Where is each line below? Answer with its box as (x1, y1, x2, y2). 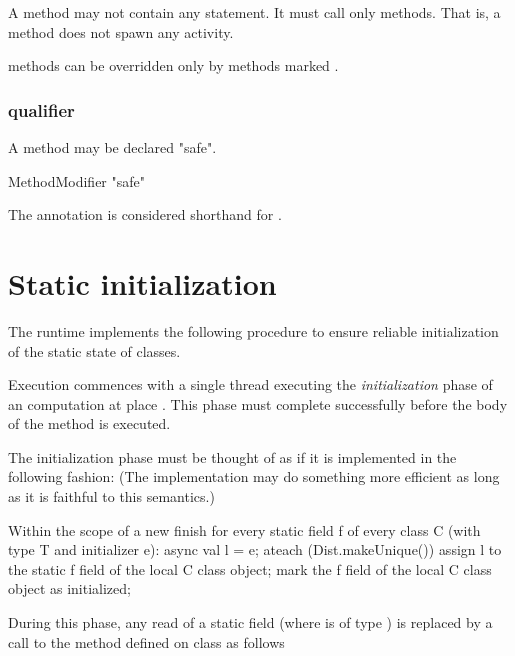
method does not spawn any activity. (8, 21, 234, 42)
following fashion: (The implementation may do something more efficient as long (8, 466, 500, 487)
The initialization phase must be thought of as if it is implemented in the (8, 446, 457, 467)
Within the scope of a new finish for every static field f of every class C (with (8, 519, 481, 540)
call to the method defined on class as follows (8, 631, 285, 652)
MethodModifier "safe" (8, 170, 146, 191)
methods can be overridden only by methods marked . (8, 55, 339, 76)
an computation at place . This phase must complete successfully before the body (8, 393, 508, 414)
